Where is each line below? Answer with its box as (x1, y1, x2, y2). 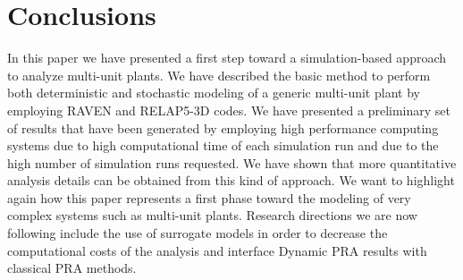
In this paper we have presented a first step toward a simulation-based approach (7, 48, 447, 67)
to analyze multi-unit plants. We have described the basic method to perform (7, 65, 431, 84)
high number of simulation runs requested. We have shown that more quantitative (7, 153, 457, 172)
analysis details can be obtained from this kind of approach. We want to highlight (7, 171, 455, 190)
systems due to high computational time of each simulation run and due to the (7, 136, 439, 155)
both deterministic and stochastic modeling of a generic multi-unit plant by (7, 83, 420, 102)
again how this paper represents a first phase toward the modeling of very (7, 188, 411, 207)
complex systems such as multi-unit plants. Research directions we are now (7, 206, 417, 225)
